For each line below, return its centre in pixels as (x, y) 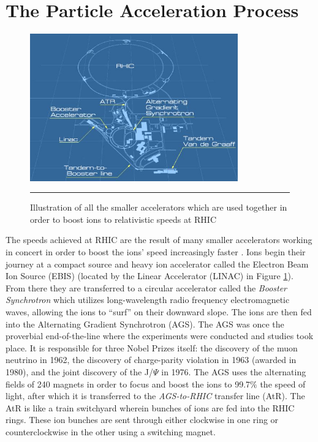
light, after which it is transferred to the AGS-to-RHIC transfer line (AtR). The (155, 396)
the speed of (283, 384)
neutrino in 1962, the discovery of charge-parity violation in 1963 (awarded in (151, 360)
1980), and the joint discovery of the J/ (80, 371)
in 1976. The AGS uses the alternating (234, 371)
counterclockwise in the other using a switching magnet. (111, 431)
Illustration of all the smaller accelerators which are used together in (159, 207)
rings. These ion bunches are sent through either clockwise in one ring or (142, 420)
